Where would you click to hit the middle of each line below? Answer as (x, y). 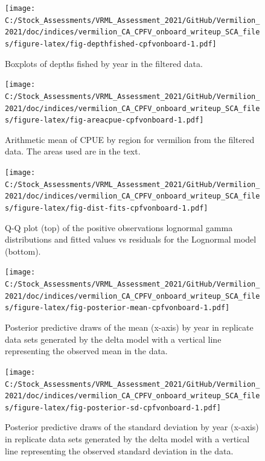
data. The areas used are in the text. (73, 151)
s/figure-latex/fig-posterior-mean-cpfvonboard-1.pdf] (117, 308)
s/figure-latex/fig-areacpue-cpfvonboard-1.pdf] (104, 120)
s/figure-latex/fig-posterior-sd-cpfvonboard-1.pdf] (113, 408)
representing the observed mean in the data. (86, 351)
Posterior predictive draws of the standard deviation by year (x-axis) (132, 427)
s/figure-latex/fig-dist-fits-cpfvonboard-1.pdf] (107, 208)
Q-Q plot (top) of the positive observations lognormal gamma (119, 227)
